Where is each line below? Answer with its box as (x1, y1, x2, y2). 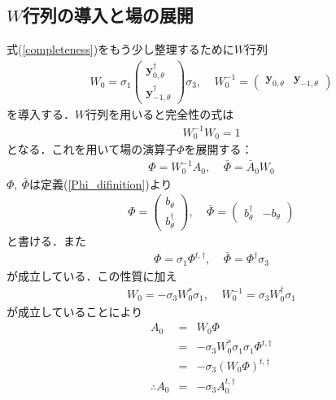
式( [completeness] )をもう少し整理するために (7, 41, 234, 58)
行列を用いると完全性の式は (85, 106, 234, 123)
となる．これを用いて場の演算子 (7, 141, 177, 157)
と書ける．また (7, 233, 86, 250)
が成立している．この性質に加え (7, 267, 177, 284)
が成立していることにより (7, 303, 143, 320)
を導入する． (7, 106, 75, 123)
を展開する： (184, 141, 253, 157)
